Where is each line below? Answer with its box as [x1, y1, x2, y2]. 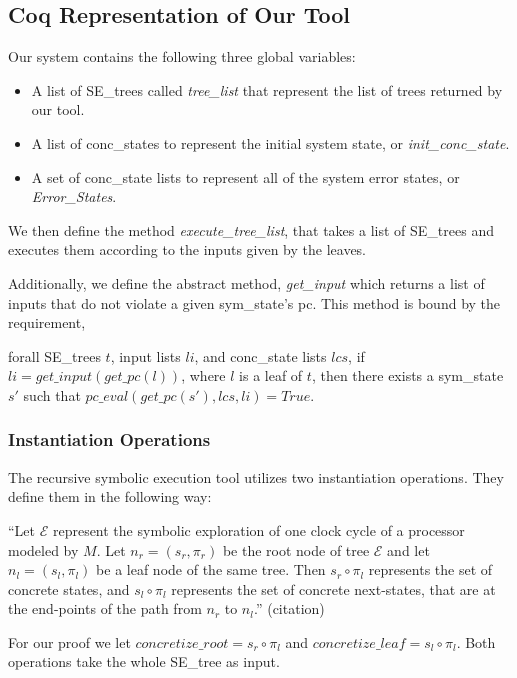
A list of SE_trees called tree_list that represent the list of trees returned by [31, 79, 503, 100]
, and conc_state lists [194, 345, 327, 366]
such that [23, 384, 81, 405]
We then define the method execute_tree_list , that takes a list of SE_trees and [8, 219, 494, 240]
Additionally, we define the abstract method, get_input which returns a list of [8, 272, 485, 293]
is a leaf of [239, 365, 303, 386]
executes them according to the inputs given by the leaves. [8, 239, 367, 260]
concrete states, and [8, 578, 130, 599]
